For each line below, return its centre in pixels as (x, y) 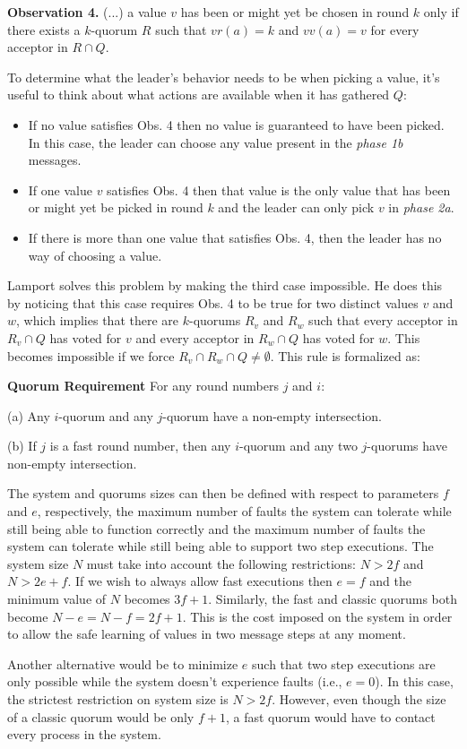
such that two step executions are (344, 663)
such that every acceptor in (383, 320)
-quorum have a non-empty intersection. (272, 415)
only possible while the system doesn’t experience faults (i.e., (175, 681)
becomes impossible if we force (91, 355)
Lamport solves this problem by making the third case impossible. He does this (225, 285)
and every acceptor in (195, 337)
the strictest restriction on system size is (118, 699)
